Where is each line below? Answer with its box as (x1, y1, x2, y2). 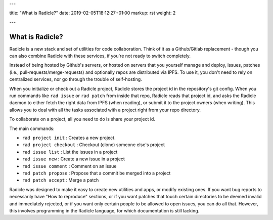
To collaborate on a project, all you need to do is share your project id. (9, 116, 155, 122)
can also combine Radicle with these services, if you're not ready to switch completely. (9, 53, 191, 59)
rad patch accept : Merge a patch (22, 177, 99, 183)
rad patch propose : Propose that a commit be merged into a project (22, 170, 171, 176)
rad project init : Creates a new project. (22, 135, 116, 141)
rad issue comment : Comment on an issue (22, 163, 117, 169)
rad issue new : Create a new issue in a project (22, 156, 125, 162)
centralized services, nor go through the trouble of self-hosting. (9, 76, 143, 82)
